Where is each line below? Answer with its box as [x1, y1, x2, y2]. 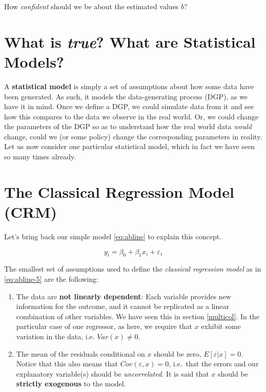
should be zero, [154, 348, 201, 359]
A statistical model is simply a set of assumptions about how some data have [4, 80, 254, 91]
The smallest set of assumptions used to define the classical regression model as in [4, 263, 261, 274]
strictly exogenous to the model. [16, 378, 126, 389]
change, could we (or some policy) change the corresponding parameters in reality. [4, 131, 262, 141]
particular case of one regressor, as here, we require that [16, 321, 192, 332]
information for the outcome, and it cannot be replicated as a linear [16, 301, 229, 312]
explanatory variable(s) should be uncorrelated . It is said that [16, 368, 209, 379]
